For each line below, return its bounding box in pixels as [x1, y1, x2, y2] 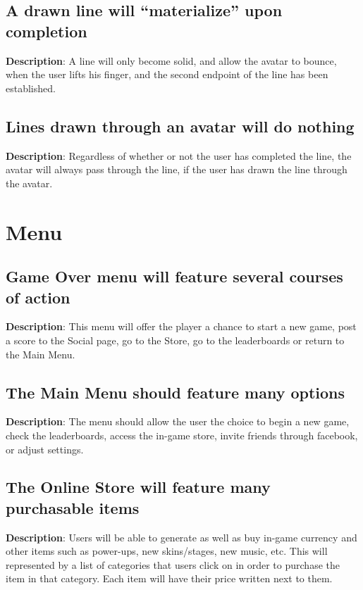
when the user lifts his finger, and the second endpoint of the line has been [6, 67, 328, 82]
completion [6, 20, 87, 42]
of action [6, 286, 70, 308]
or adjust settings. [6, 441, 84, 456]
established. [6, 80, 56, 95]
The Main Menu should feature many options [6, 381, 345, 403]
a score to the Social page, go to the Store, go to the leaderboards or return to [6, 332, 345, 347]
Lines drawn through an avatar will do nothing [6, 115, 355, 137]
